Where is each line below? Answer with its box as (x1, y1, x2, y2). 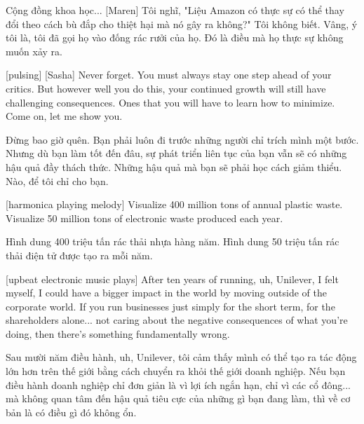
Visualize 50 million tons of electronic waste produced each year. (6, 210, 283, 225)
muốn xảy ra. (6, 43, 62, 58)
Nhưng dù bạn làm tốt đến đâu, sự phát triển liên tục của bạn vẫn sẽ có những (6, 146, 347, 160)
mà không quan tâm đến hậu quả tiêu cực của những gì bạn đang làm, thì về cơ (6, 391, 351, 406)
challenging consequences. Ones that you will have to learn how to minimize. (6, 95, 335, 109)
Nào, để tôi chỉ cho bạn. (6, 173, 109, 188)
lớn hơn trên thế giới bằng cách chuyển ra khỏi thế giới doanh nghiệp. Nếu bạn (6, 364, 346, 378)
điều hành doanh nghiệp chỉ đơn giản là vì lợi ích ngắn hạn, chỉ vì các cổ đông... (6, 377, 351, 392)
